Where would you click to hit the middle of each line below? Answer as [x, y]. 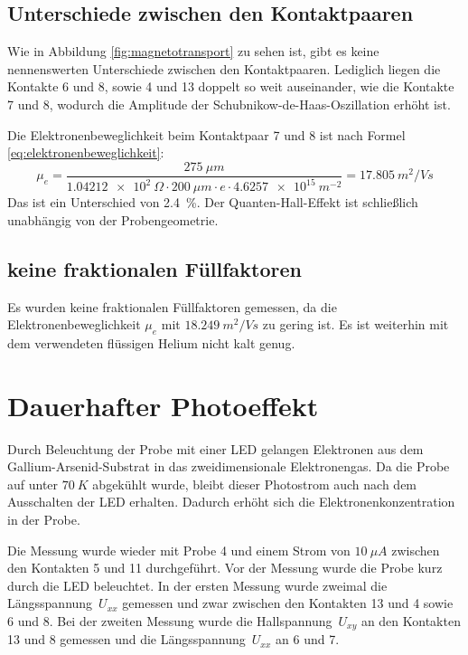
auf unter [33, 484]
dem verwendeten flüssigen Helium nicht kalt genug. [151, 342]
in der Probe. [44, 520]
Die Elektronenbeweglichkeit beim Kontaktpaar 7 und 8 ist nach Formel [206, 134]
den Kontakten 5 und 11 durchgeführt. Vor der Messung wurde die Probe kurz [225, 568]
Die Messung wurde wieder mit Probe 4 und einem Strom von [179, 550]
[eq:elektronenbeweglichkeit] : [86, 152]
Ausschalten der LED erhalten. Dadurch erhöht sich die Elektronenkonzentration [231, 502]
